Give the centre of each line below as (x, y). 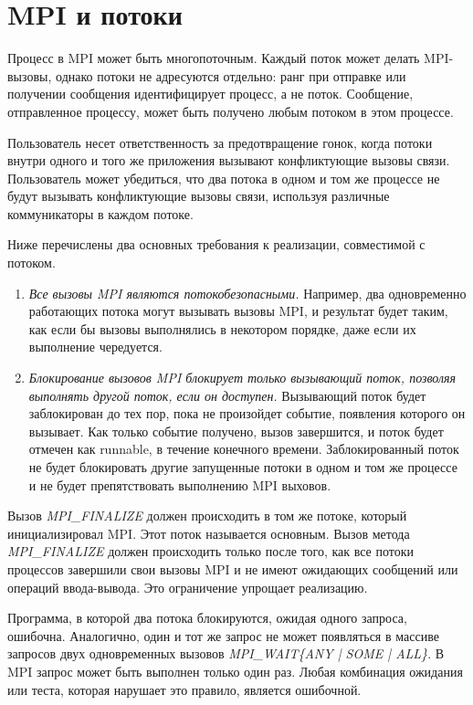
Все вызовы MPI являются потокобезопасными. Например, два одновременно (247, 293)
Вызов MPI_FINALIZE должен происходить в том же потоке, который (207, 516)
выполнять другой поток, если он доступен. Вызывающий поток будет (227, 395)
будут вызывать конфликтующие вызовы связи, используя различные (199, 196)
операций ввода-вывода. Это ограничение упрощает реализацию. (188, 587)
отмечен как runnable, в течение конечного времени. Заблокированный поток (244, 449)
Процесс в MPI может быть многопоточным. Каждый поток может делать (214, 58)
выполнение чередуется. (95, 347)
